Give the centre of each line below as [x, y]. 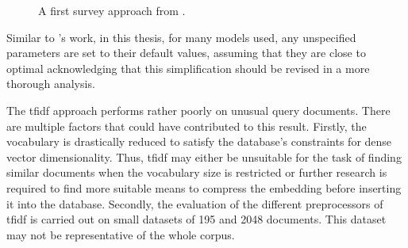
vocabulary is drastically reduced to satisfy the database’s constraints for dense [199, 141]
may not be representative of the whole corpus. [121, 234]
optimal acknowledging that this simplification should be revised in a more [188, 68]
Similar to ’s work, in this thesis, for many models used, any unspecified [181, 37]
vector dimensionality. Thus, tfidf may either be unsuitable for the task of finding [204, 156]
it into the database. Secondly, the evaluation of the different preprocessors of [195, 203]
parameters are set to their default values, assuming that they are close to [186, 53]
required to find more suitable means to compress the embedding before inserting [204, 187]
